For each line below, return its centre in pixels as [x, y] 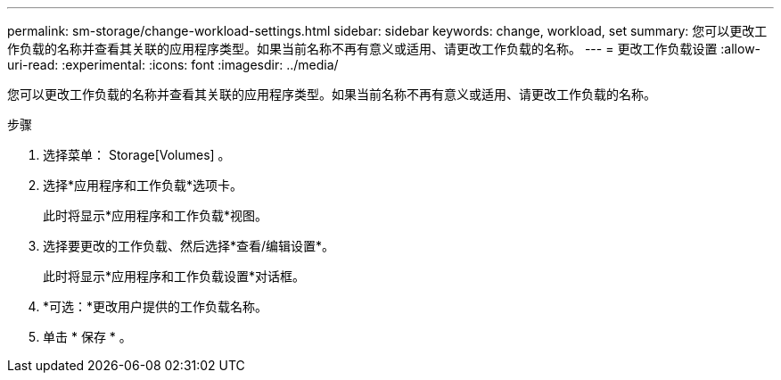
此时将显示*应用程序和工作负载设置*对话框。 [174, 276]
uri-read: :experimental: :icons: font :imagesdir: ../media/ [173, 65]
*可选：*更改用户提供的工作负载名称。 [156, 306]
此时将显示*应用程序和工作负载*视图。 [156, 215]
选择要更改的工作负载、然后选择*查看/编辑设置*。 [189, 246]
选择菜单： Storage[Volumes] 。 [137, 155]
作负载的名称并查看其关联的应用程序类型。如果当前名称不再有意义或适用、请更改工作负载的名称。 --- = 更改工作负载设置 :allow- [384, 49]
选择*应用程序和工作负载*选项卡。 [143, 185]
